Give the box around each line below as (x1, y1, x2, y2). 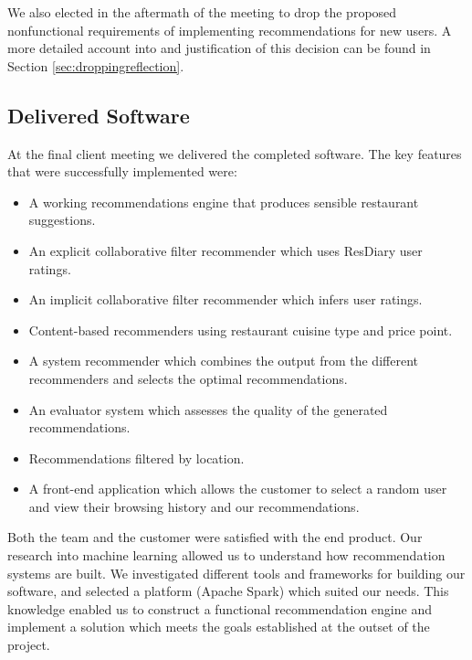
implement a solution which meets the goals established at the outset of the (7, 617, 430, 636)
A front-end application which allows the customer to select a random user (28, 479, 447, 498)
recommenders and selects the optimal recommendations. (28, 368, 348, 388)
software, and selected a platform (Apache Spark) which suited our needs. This (7, 581, 449, 601)
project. (7, 635, 50, 655)
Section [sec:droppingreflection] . (7, 56, 184, 75)
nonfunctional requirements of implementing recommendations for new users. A (7, 20, 452, 39)
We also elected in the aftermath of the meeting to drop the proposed (7, 3, 397, 21)
